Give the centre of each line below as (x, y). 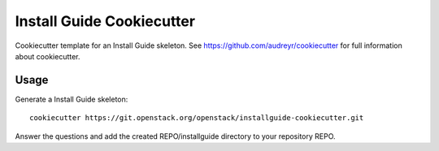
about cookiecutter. (48, 56)
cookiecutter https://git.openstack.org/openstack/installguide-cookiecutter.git (197, 118)
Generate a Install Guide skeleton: (72, 99)
